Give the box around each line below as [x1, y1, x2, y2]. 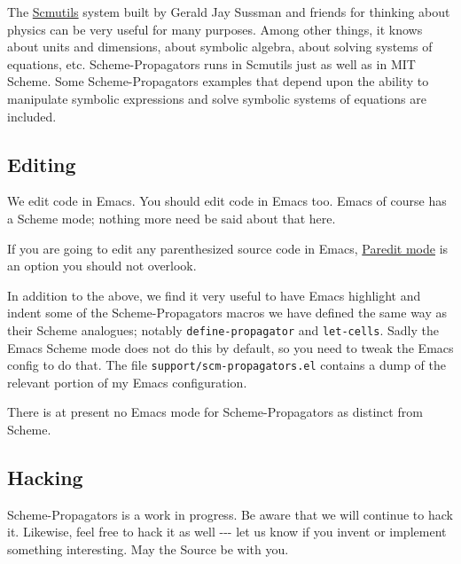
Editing [7, 150, 76, 177]
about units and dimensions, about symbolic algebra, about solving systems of [7, 37, 433, 56]
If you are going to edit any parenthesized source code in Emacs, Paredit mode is [7, 239, 449, 257]
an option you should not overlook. [7, 256, 197, 275]
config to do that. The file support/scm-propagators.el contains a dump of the [7, 356, 447, 374]
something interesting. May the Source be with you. [7, 540, 289, 558]
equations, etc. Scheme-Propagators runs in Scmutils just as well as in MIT [7, 54, 416, 73]
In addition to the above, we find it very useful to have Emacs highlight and [7, 286, 421, 304]
